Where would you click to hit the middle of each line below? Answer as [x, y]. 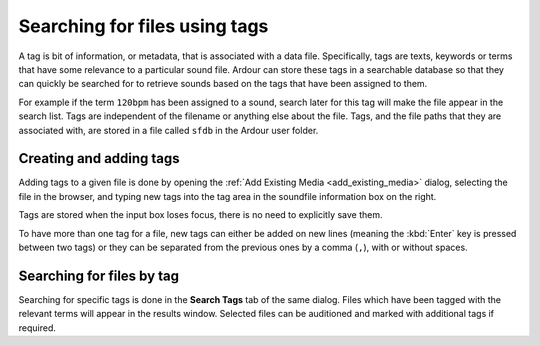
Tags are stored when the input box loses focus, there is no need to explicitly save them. [201, 215]
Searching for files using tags [143, 26]
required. [37, 327]
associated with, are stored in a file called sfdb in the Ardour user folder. [168, 130]
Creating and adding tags [99, 158]
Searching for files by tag [99, 275]
